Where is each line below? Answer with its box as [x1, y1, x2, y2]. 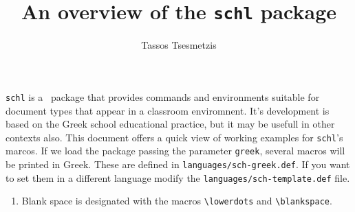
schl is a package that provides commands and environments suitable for [6, 89, 320, 104]
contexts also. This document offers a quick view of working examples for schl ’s [6, 130, 343, 144]
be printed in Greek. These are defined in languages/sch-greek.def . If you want [6, 157, 350, 171]
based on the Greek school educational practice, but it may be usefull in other [6, 117, 335, 131]
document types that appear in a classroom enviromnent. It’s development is [6, 103, 330, 117]
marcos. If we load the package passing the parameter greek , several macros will [6, 143, 345, 158]
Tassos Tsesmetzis [141, 38, 217, 52]
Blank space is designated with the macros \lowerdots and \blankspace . [21, 193, 332, 208]
